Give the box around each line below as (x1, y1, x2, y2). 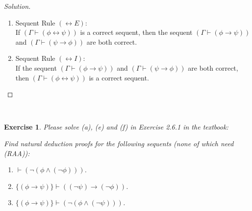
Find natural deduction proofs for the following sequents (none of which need (4, 138, 234, 148)
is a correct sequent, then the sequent (80, 27, 193, 37)
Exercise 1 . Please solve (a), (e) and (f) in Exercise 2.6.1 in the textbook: (4, 122, 228, 132)
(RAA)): (4, 148, 30, 158)
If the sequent (15, 62, 57, 73)
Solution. (4, 1, 31, 11)
